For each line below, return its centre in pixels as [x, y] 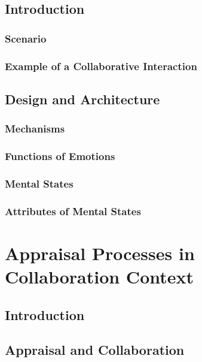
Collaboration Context [100, 276]
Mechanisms [35, 129]
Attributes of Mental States [73, 211]
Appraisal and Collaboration [95, 350]
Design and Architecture [82, 99]
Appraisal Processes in [100, 253]
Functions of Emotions [60, 156]
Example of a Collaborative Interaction [101, 66]
